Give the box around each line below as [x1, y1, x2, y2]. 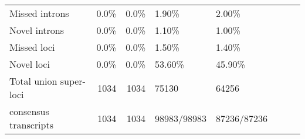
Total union [9, 74, 57, 88]
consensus [9, 105, 49, 118]
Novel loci [9, 57, 50, 71]
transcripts [9, 118, 53, 131]
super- [60, 74, 86, 88]
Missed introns [9, 6, 69, 20]
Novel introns [9, 23, 65, 37]
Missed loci [9, 40, 55, 54]
